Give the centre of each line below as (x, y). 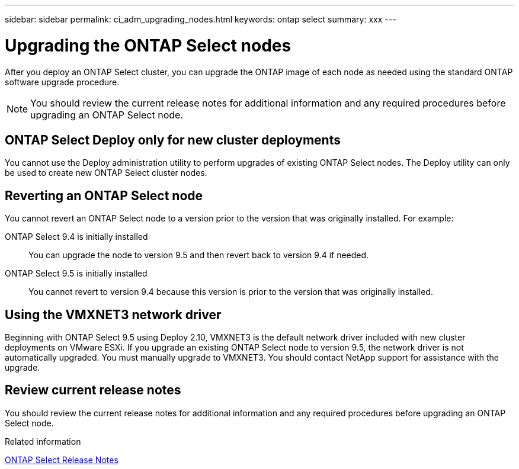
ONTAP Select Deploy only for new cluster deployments (173, 140)
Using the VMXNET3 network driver (113, 314)
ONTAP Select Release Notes (62, 460)
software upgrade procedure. (62, 82)
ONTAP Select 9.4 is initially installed (76, 237)
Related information (43, 441)
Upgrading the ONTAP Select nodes (148, 45)
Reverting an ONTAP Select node (104, 195)
